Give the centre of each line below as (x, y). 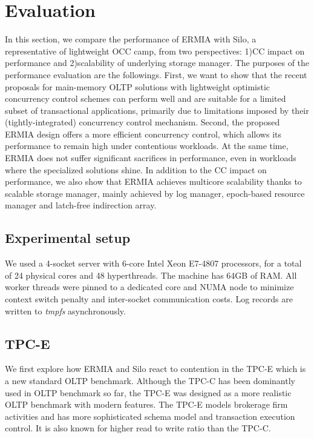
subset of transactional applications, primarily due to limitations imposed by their (157, 110)
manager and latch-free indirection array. (81, 205)
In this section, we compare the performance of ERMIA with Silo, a (131, 39)
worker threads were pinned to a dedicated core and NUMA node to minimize (149, 287)
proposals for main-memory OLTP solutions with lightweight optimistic (138, 86)
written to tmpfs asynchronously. (65, 310)
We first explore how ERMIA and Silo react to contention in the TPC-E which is (155, 369)
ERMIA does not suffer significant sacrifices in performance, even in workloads (151, 158)
